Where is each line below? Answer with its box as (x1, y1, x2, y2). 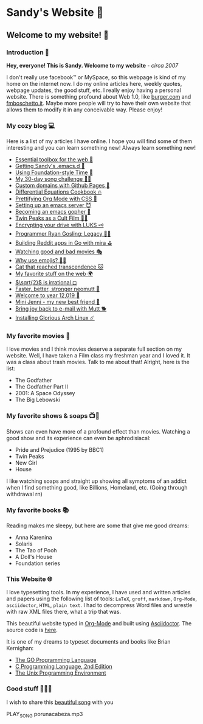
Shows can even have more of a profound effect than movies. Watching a (6, 427, 190, 435)
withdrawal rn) (6, 490, 43, 497)
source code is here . (6, 627, 58, 634)
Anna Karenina (15, 534, 53, 541)
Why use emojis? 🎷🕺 (15, 257, 67, 264)
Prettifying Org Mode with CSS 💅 (15, 195, 97, 203)
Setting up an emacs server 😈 (15, 202, 92, 209)
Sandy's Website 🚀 (6, 5, 104, 19)
